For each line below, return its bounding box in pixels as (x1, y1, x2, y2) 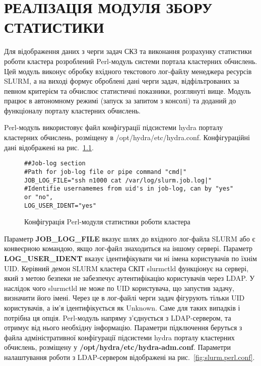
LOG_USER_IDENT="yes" (24, 202, 97, 209)
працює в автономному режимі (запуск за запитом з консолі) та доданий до (4, 95, 236, 106)
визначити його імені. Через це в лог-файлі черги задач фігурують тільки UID (4, 292, 245, 303)
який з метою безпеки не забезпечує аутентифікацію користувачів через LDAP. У (4, 273, 255, 283)
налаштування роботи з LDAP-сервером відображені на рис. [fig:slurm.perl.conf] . (4, 351, 255, 362)
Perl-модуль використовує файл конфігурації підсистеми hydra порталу (4, 122, 223, 133)
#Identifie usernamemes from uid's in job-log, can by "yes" (24, 185, 234, 193)
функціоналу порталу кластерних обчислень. (4, 105, 141, 115)
